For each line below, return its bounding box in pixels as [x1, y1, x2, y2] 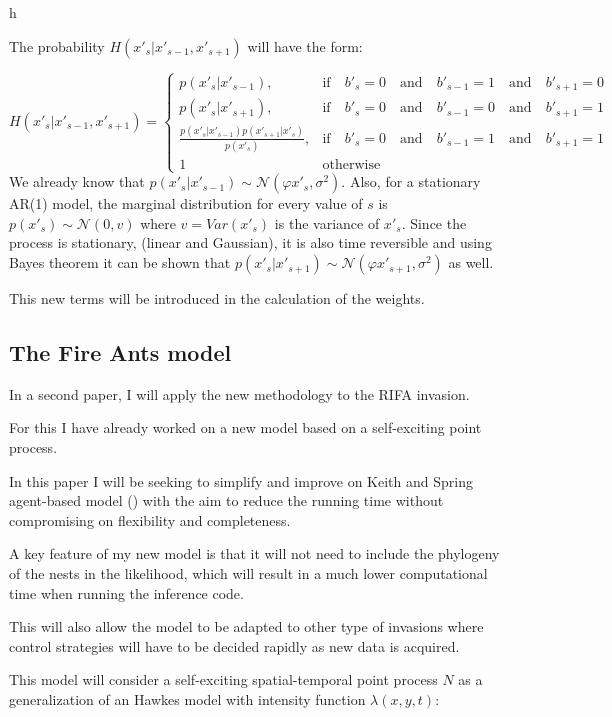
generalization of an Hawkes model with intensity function [9, 689, 366, 709]
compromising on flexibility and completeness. [9, 509, 291, 530]
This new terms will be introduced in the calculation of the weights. [9, 288, 425, 309]
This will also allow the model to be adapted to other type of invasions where [9, 616, 484, 637]
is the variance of [274, 212, 380, 233]
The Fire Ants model [9, 337, 232, 368]
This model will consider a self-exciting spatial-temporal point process [9, 669, 438, 690]
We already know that [9, 171, 145, 192]
